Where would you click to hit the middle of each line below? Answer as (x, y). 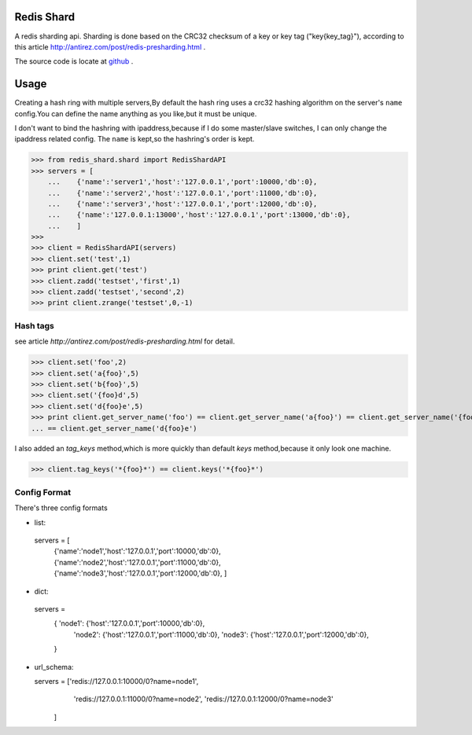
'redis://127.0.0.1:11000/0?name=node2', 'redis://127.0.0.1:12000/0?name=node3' (203, 699)
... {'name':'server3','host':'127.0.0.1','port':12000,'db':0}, (183, 204)
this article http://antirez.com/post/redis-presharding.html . (110, 46)
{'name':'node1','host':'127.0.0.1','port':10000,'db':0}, (137, 551)
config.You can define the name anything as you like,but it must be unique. (136, 113)
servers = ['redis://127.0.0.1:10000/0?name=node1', (116, 681)
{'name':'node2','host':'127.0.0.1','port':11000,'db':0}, (138, 562)
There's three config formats (61, 508)
